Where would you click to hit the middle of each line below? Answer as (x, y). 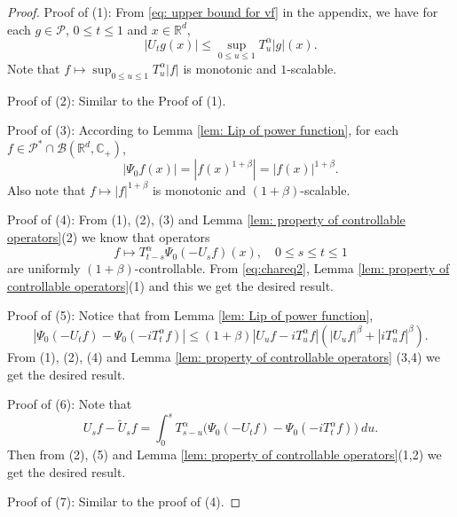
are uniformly (44, 268)
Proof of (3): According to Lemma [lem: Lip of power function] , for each (203, 130)
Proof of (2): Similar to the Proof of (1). (117, 100)
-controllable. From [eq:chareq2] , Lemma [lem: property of (292, 268)
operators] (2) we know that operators (109, 237)
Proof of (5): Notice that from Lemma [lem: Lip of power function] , (190, 315)
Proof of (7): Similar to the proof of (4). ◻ (124, 501)
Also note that (47, 189)
